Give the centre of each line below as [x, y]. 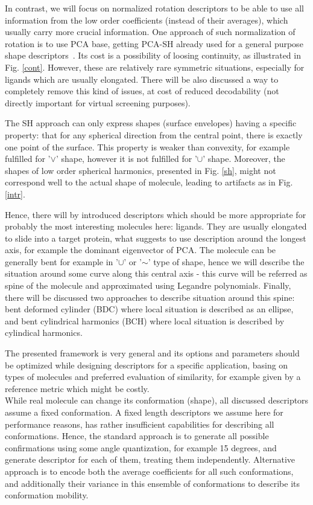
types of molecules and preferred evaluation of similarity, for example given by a [153, 377]
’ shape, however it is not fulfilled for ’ [126, 159]
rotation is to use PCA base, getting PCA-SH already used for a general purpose [154, 43]
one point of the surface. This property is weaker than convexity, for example [147, 146]
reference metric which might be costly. [77, 388]
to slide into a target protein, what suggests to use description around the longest [156, 238]
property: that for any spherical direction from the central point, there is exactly [154, 134]
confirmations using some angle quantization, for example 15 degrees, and [141, 447]
